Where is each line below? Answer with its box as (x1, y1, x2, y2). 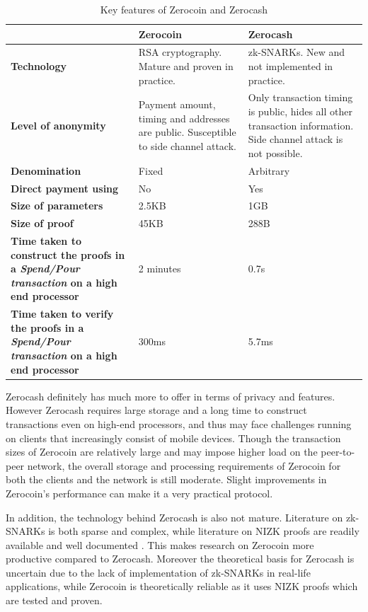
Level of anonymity (11, 117, 106, 132)
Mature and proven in (138, 59, 234, 74)
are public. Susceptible (138, 125, 236, 139)
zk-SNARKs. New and (248, 45, 345, 59)
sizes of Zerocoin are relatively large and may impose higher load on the (6, 444, 318, 459)
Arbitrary (248, 163, 290, 178)
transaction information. (248, 117, 354, 132)
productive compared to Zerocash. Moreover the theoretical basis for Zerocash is (6, 551, 355, 566)
